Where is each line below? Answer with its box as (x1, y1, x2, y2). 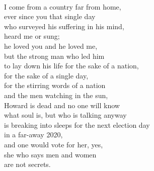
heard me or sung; (4, 31, 60, 41)
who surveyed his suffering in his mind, (4, 21, 124, 31)
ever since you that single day (4, 11, 96, 22)
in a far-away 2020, (4, 129, 63, 140)
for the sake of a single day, (4, 70, 89, 80)
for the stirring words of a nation (4, 80, 106, 91)
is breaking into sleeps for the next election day (4, 119, 150, 130)
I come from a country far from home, (4, 1, 121, 12)
